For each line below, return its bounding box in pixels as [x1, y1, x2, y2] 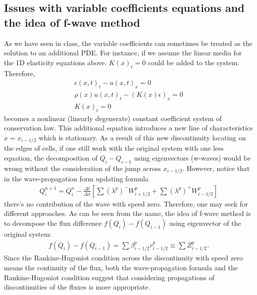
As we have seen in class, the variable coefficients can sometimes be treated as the [4, 38, 253, 48]
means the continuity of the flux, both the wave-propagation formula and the [4, 262, 238, 272]
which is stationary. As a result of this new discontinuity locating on [39, 132, 246, 142]
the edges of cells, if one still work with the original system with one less [4, 143, 224, 153]
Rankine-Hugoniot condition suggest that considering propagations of [4, 272, 214, 282]
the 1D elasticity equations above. [4, 57, 107, 67]
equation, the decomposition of [4, 152, 98, 163]
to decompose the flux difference [4, 217, 102, 228]
